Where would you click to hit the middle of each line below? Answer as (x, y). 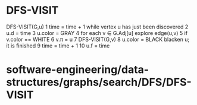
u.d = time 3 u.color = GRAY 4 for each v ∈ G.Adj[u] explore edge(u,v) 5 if (97, 33)
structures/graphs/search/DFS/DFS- (99, 82)
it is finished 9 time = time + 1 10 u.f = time (58, 46)
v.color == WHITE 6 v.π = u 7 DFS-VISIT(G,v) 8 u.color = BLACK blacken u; (98, 39)
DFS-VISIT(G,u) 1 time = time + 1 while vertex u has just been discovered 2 (97, 27)
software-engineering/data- (78, 70)
